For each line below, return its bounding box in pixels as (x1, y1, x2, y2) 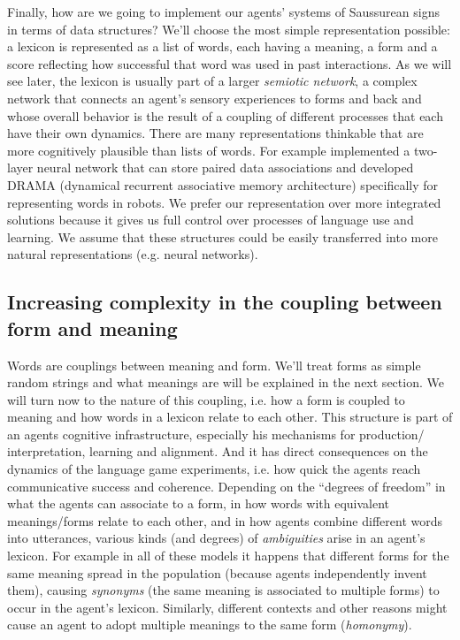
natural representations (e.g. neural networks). (7, 245, 258, 263)
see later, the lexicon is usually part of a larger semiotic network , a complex (7, 72, 418, 90)
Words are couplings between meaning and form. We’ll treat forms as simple (7, 355, 421, 374)
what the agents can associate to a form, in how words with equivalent (7, 494, 390, 513)
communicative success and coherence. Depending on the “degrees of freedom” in (7, 476, 446, 495)
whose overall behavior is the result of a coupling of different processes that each (7, 106, 443, 125)
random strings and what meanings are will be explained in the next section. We (7, 373, 444, 392)
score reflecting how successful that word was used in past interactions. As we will (7, 54, 452, 72)
